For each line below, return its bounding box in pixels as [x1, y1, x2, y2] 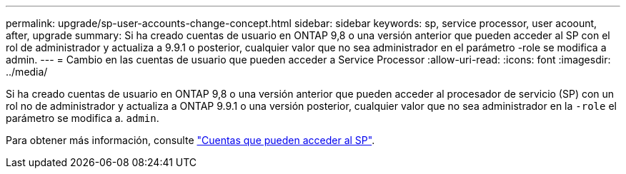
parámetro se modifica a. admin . [6, 112, 159, 124]
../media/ [6, 66, 48, 78]
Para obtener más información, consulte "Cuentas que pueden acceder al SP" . [6, 134, 375, 146]
